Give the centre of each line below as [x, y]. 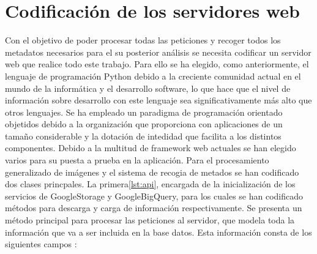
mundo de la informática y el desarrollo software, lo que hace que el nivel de [148, 88]
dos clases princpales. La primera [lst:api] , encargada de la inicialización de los [150, 184]
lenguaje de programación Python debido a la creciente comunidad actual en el [153, 76]
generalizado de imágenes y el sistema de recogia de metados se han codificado [152, 172]
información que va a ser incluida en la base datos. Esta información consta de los [158, 232]
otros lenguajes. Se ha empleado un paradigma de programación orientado [144, 112]
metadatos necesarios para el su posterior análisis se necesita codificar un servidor [158, 52]
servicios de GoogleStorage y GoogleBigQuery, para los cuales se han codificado [154, 196]
